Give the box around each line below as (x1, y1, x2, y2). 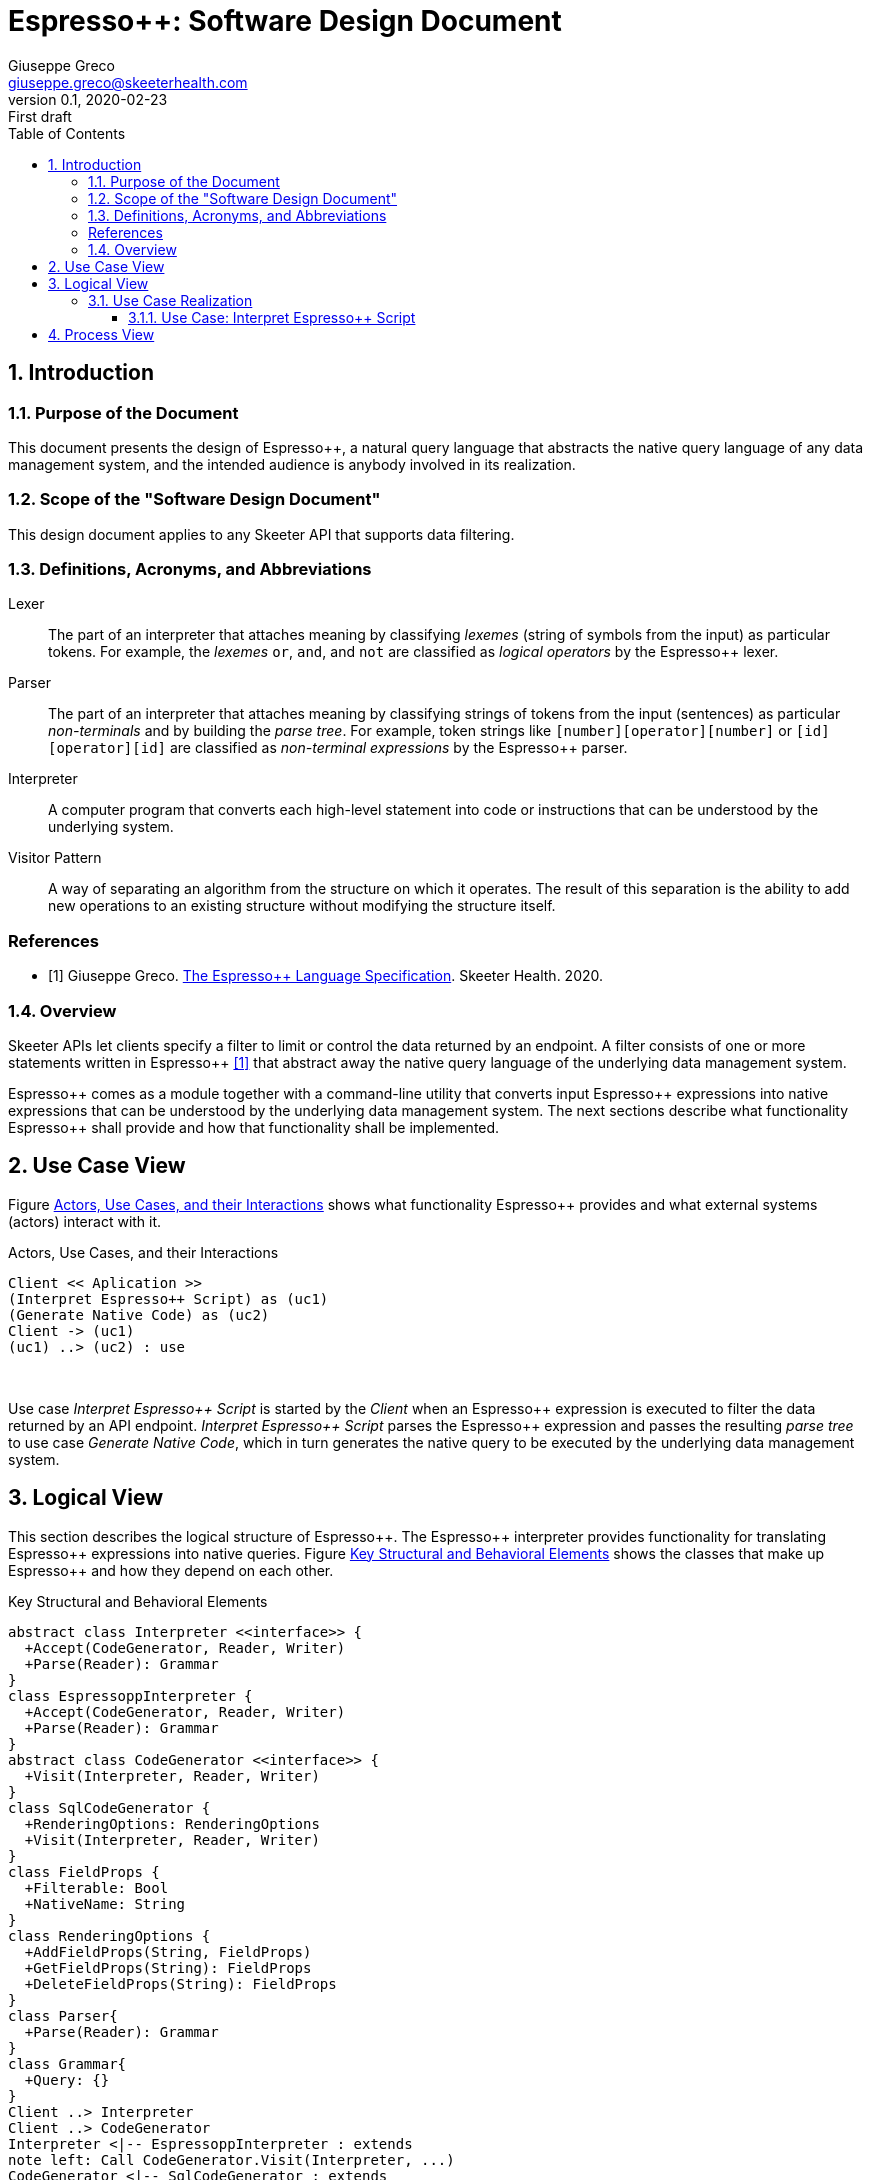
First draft (8, 107, 72, 125)
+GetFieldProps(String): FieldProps (24, 1959, 312, 1976)
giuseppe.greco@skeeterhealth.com (8, 73, 248, 91)
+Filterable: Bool (24, 1879, 169, 1896)
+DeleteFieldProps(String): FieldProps (24, 1975, 337, 1992)
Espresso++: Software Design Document (8, 4, 562, 38)
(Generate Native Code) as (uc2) (8, 1306, 270, 1323)
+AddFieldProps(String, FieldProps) (24, 1943, 312, 1960)
